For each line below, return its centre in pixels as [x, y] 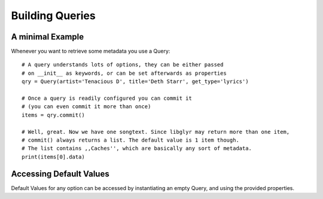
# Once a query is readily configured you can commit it [107, 98]
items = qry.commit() [53, 115]
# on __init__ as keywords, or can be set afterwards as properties [124, 73]
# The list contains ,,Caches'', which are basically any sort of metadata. [137, 149]
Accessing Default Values [60, 174]
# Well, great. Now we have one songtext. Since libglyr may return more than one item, [156, 132]
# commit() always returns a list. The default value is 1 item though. [130, 140]
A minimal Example [47, 37]
